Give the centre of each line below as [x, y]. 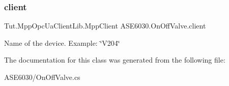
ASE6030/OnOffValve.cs [42, 77]
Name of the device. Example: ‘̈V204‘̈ [62, 42]
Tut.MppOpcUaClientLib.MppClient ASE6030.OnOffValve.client [105, 26]
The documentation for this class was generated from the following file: [115, 60]
